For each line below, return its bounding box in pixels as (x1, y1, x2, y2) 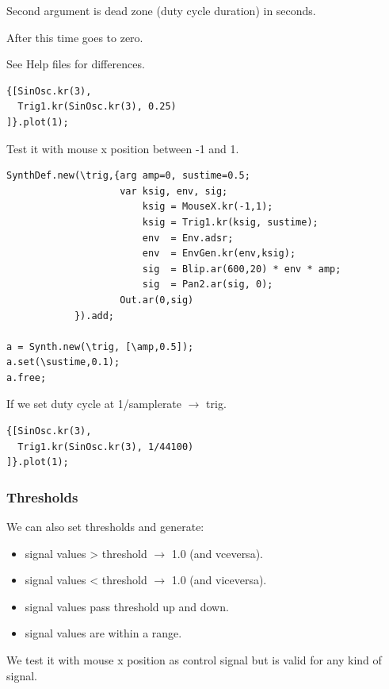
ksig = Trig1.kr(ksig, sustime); (142, 216, 318, 228)
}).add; (74, 310, 115, 321)
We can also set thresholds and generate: (6, 518, 204, 535)
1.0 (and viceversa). (171, 572, 267, 588)
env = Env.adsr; (142, 232, 234, 244)
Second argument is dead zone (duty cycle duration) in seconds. (6, 2, 316, 18)
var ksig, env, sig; (120, 185, 228, 197)
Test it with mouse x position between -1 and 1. (6, 140, 239, 156)
